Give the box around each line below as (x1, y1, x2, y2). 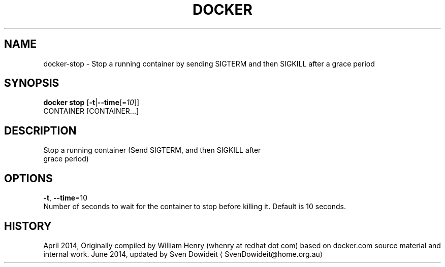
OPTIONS (4, 172, 53, 185)
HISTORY (4, 219, 52, 232)
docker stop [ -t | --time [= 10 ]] (43, 98, 140, 107)
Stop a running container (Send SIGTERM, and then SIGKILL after (43, 146, 261, 155)
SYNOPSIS (4, 77, 59, 90)
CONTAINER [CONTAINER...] (43, 107, 139, 116)
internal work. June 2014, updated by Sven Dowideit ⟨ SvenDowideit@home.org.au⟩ (43, 249, 323, 258)
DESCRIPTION (4, 124, 77, 137)
